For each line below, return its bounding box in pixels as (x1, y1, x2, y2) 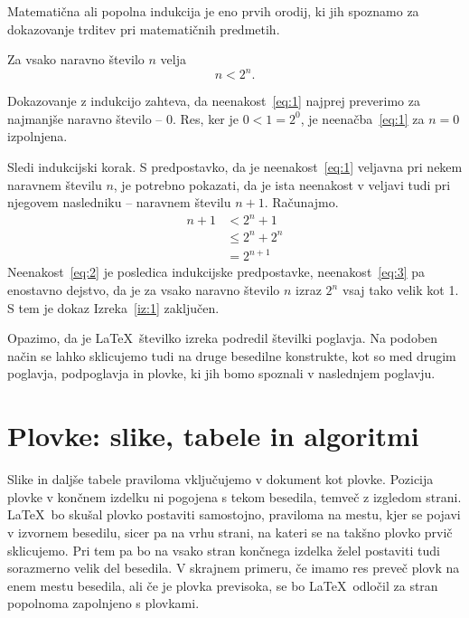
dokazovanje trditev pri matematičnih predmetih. (7, 19, 280, 38)
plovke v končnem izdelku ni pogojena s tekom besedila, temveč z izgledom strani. (7, 487, 462, 506)
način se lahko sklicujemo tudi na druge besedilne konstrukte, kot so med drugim (7, 346, 456, 365)
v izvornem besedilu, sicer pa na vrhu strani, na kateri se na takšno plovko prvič (7, 522, 453, 541)
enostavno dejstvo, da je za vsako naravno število (7, 280, 280, 299)
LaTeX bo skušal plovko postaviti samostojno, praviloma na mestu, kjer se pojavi (7, 505, 461, 524)
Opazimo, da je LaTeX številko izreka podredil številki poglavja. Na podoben (7, 328, 438, 347)
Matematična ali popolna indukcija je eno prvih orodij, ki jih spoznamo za (7, 2, 419, 20)
